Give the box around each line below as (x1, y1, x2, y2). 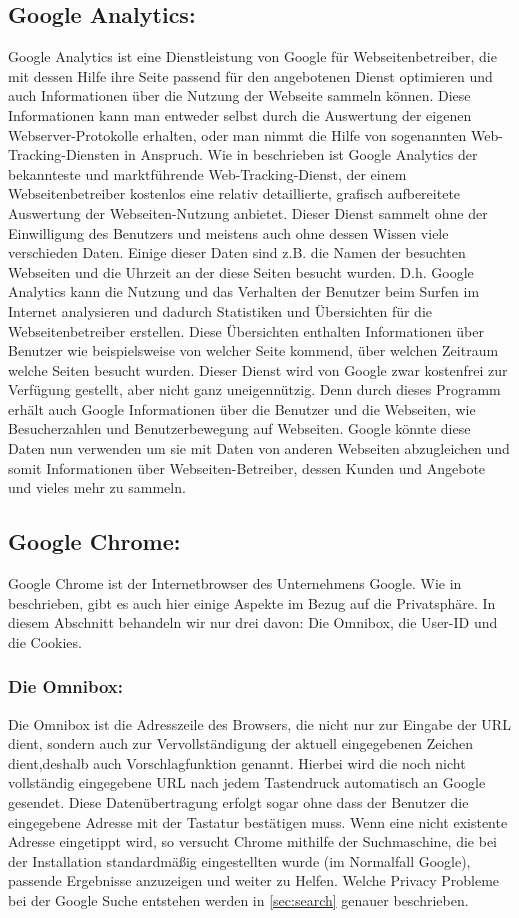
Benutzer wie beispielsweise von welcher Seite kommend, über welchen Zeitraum (8, 340, 499, 361)
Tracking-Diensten (8, 144, 120, 165)
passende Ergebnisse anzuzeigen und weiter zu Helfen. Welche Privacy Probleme (8, 870, 500, 891)
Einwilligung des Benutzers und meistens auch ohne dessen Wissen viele (8, 222, 449, 243)
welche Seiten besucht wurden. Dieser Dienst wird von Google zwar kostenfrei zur (8, 359, 508, 380)
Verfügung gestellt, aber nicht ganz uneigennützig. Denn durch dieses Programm (8, 379, 501, 400)
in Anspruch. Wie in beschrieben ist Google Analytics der (124, 144, 478, 165)
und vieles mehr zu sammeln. (8, 477, 186, 498)
